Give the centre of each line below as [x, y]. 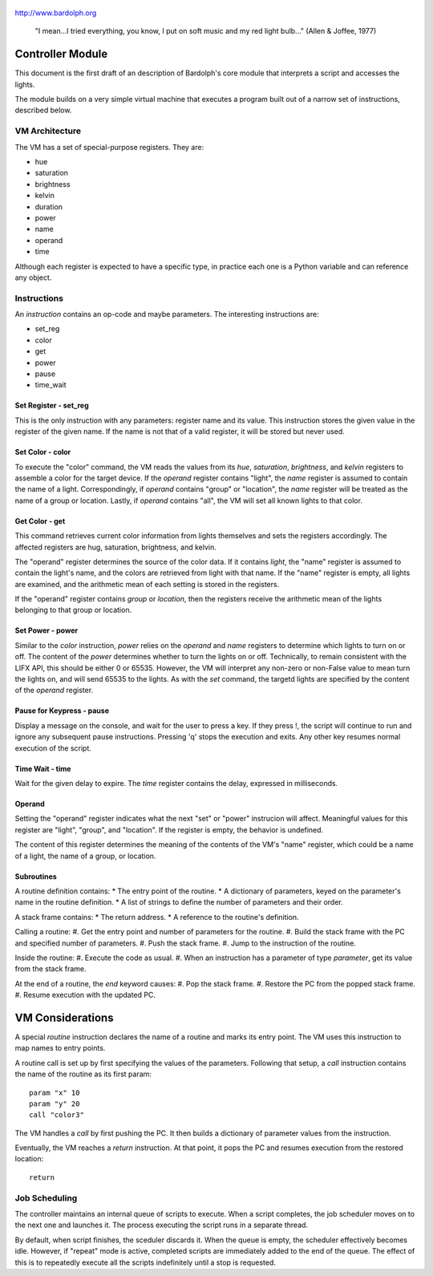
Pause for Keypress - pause [62, 711]
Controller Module [61, 54]
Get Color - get [40, 521]
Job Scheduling [46, 1197]
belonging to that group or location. [73, 610]
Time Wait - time [43, 768]
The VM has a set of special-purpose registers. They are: [109, 147]
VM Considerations [64, 1017]
